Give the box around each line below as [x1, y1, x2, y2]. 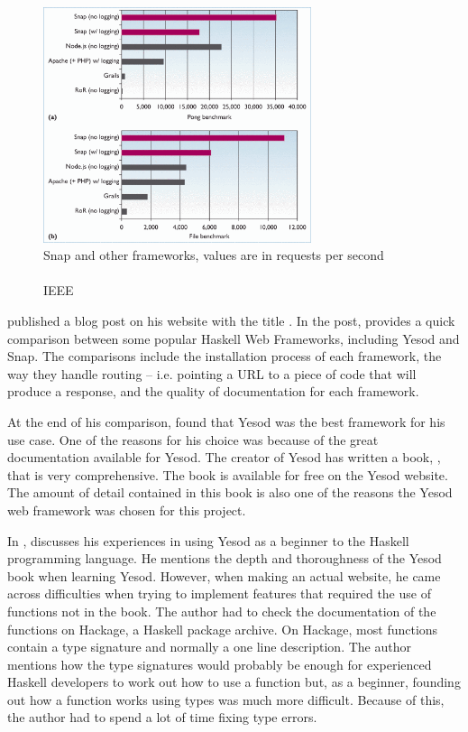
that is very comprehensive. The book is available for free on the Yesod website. [7, 465, 448, 484]
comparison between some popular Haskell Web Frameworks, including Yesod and [7, 329, 460, 347]
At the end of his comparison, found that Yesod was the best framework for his [7, 412, 445, 431]
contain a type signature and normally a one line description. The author [7, 637, 411, 656]
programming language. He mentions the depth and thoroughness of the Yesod [7, 549, 442, 568]
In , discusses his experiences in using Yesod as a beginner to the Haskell [7, 531, 409, 550]
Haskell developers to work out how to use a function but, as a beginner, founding [7, 672, 461, 691]
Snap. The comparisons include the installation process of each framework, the [7, 347, 442, 366]
